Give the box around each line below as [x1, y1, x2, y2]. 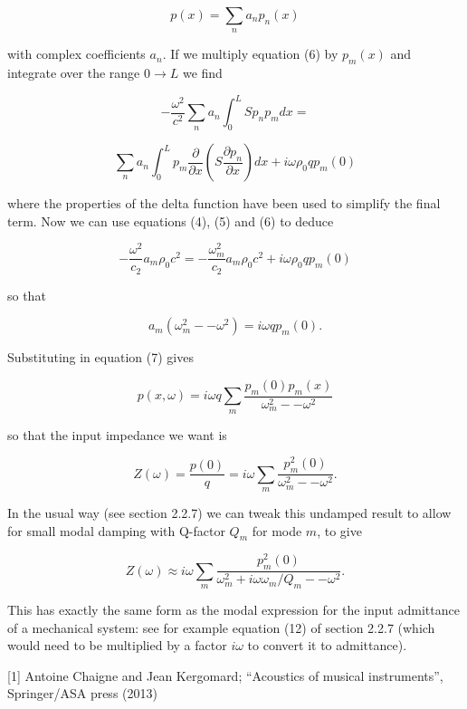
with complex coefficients [7, 44, 146, 63]
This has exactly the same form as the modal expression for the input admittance [7, 600, 460, 619]
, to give [317, 521, 362, 540]
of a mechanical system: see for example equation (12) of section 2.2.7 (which [7, 618, 435, 637]
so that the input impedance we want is [7, 425, 227, 444]
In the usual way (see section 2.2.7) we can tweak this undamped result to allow [7, 503, 452, 522]
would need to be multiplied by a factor [7, 636, 227, 655]
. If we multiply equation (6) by [162, 44, 338, 63]
